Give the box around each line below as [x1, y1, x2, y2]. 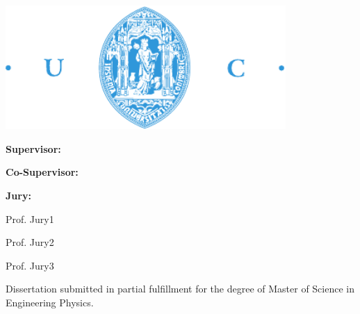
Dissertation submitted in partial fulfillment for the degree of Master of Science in [6, 281, 354, 296]
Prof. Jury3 [6, 258, 54, 272]
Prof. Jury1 [6, 211, 54, 226]
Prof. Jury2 [6, 235, 54, 249]
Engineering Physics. [6, 295, 94, 310]
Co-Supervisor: [6, 165, 79, 179]
